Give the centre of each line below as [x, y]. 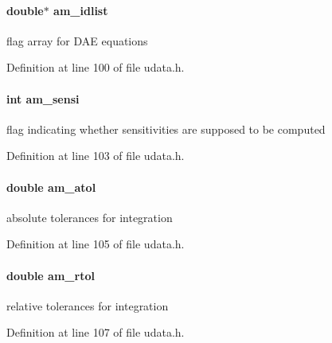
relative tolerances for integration [88, 305]
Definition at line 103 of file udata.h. [96, 156]
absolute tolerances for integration [90, 217]
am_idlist [81, 10]
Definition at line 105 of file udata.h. [96, 244]
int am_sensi [43, 98]
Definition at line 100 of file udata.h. [96, 67]
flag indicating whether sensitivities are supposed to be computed [166, 129]
